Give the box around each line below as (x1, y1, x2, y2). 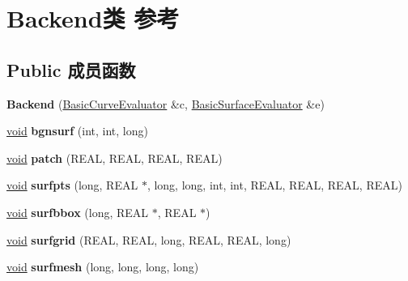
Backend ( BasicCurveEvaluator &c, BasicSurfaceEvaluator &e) (6, 95, 325, 112)
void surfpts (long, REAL (6, 177, 138, 194)
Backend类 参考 (6, 2, 180, 35)
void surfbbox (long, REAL (6, 203, 149, 220)
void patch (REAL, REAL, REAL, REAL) (6, 149, 223, 166)
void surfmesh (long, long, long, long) (6, 258, 199, 275)
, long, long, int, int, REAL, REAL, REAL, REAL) (147, 177, 402, 194)
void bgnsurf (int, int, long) (6, 122, 148, 139)
